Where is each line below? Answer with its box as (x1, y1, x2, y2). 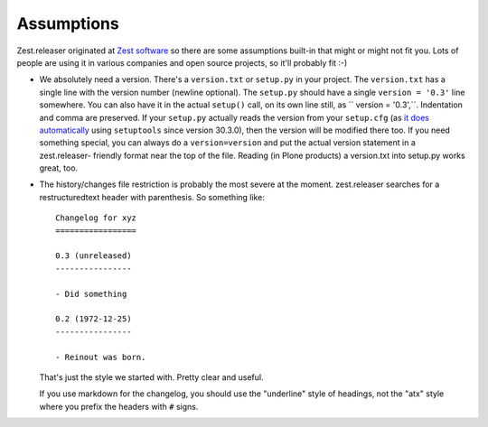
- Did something (55, 289, 127, 299)
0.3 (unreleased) (55, 251, 132, 261)
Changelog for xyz (55, 213, 137, 223)
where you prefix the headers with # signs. (39, 401, 199, 412)
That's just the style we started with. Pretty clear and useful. (39, 371, 264, 383)
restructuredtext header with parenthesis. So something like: (39, 191, 266, 202)
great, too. (39, 162, 79, 173)
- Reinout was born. (55, 352, 146, 362)
